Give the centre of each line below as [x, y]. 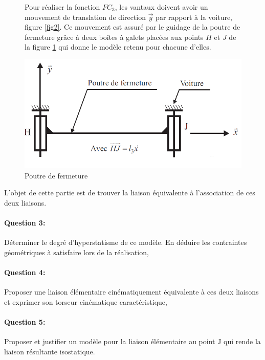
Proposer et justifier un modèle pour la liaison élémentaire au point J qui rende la [132, 341]
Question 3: [25, 222]
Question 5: [25, 321]
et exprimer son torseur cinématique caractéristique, [86, 301]
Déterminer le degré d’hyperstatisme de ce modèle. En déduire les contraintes [126, 242]
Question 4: [25, 272]
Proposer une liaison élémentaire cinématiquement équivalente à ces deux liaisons [131, 292]
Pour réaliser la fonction [62, 7]
